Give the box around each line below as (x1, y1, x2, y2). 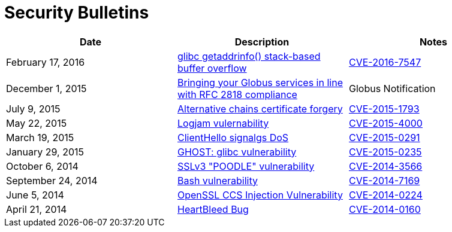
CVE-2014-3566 (348, 160, 423, 172)
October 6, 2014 (6, 160, 79, 172)
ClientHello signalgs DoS (177, 131, 289, 144)
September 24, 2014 (6, 174, 98, 187)
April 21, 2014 (6, 203, 67, 215)
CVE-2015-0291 (348, 131, 420, 144)
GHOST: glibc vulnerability (177, 145, 297, 158)
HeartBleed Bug (177, 203, 249, 215)
